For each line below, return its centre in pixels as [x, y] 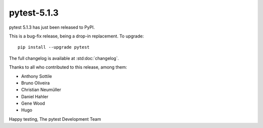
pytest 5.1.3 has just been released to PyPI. [52, 27]
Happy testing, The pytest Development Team [55, 119]
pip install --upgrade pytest [54, 47]
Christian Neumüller [41, 90]
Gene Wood [33, 103]
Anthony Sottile [37, 76]
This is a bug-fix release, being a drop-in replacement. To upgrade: [76, 36]
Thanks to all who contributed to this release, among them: [68, 67]
